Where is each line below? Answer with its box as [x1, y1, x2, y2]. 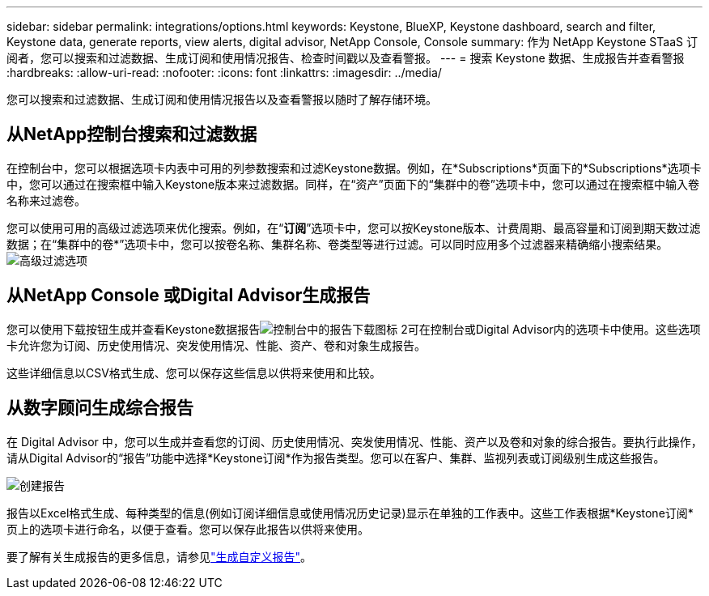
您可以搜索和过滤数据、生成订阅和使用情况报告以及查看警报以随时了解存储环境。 [6, 92, 437, 106]
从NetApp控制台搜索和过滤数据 [6, 124, 257, 145]
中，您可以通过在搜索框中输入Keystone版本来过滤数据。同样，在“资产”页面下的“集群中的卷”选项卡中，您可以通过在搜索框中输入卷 [6, 177, 699, 191]
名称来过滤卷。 [6, 193, 86, 207]
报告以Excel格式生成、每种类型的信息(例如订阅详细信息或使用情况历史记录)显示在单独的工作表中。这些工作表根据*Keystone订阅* [6, 505, 694, 520]
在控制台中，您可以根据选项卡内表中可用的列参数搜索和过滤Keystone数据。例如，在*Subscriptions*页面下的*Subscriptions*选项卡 [6, 160, 702, 175]
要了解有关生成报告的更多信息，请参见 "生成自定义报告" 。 [6, 549, 312, 564]
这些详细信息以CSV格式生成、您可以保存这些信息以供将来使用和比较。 [6, 365, 381, 380]
